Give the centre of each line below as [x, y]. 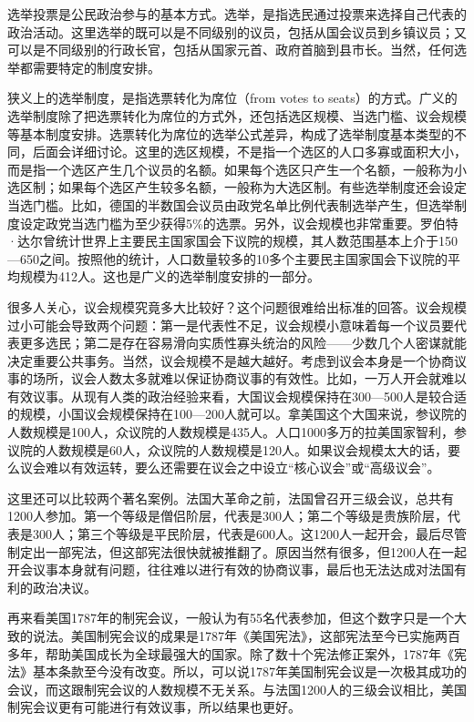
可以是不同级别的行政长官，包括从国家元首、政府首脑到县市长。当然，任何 [231, 50]
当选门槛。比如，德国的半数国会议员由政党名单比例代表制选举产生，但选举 [231, 204]
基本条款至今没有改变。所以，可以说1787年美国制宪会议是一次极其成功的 [249, 671]
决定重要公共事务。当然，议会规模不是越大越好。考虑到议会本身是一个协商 [231, 360]
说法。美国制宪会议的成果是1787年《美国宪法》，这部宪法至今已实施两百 [246, 636]
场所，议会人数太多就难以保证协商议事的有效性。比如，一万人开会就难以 [249, 378]
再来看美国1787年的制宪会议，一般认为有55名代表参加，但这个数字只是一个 [231, 618]
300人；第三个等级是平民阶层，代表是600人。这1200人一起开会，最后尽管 [249, 534]
